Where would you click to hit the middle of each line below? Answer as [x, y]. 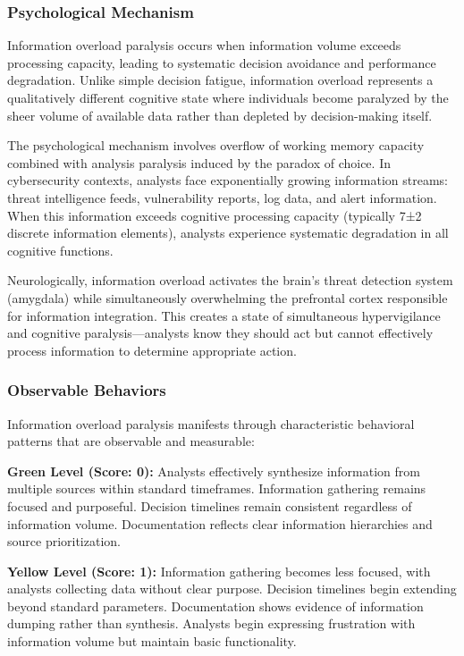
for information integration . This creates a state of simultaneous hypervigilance [224, 315]
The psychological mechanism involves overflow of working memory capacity [216, 145]
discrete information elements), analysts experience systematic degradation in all [228, 233]
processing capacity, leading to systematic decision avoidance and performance [222, 62]
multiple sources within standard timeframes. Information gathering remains [217, 488]
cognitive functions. [60, 250]
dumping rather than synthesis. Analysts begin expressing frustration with [211, 623]
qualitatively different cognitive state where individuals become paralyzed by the [228, 97]
